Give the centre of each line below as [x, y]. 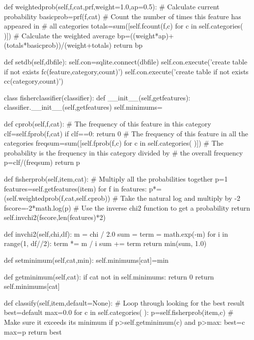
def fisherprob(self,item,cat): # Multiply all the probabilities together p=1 [116, 178]
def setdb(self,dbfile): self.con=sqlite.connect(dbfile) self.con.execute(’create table [126, 61]
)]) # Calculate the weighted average [59, 35]
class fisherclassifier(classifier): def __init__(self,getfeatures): [97, 97]
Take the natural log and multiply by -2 [180, 198]
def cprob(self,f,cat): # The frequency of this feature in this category [108, 123]
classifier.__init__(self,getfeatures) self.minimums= [83, 107]
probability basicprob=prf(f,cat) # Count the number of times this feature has [123, 16]
